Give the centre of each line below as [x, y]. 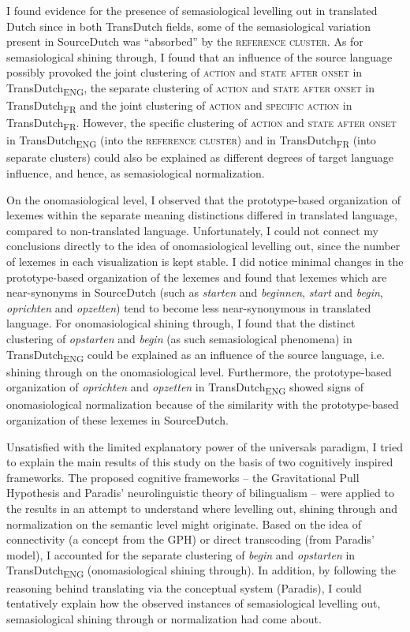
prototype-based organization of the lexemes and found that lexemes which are [197, 277]
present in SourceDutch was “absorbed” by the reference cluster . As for [185, 41]
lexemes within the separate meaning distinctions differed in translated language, [202, 215]
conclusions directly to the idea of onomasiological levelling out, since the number [203, 246]
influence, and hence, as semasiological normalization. [136, 173]
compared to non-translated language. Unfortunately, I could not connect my [192, 230]
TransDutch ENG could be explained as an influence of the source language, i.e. [196, 355]
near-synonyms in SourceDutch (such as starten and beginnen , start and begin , [195, 292]
